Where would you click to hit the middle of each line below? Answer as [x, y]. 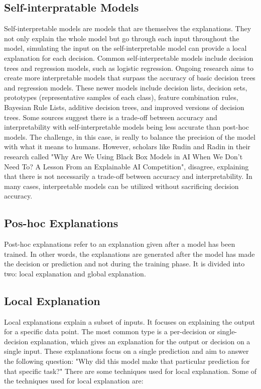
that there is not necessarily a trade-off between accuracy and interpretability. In [128, 176]
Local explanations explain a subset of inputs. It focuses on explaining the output [130, 321]
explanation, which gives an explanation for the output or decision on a [140, 341]
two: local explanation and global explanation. [75, 273]
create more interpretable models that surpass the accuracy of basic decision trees [130, 78]
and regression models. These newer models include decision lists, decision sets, [126, 87]
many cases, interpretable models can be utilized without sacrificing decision [121, 186]
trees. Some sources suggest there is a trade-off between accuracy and [111, 117]
